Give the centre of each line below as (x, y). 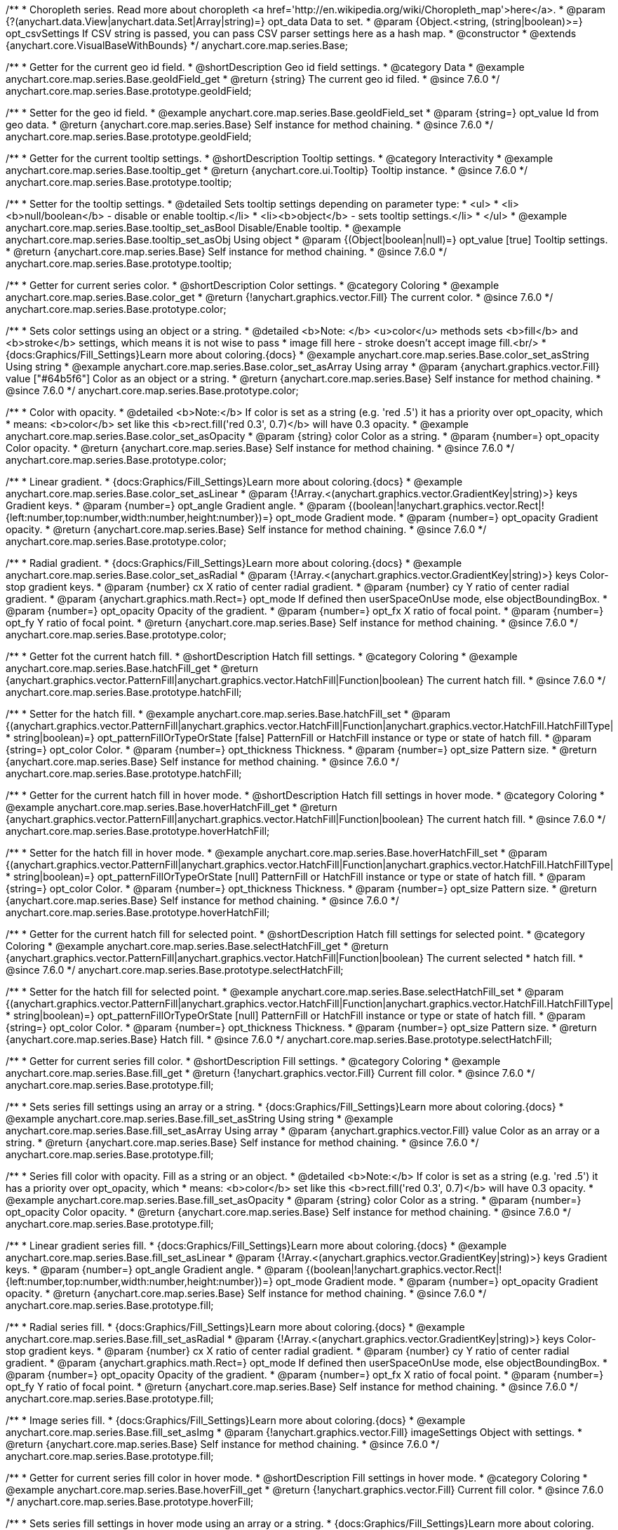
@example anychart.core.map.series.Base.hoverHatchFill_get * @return (172, 807)
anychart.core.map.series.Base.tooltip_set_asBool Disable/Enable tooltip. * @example (203, 228)
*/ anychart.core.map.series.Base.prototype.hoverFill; (130, 1502)
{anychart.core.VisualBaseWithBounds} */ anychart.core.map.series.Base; (177, 45)
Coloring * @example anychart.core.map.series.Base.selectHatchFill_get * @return (197, 946)
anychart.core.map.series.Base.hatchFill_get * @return (132, 668)
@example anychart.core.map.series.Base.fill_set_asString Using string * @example (200, 1119)
